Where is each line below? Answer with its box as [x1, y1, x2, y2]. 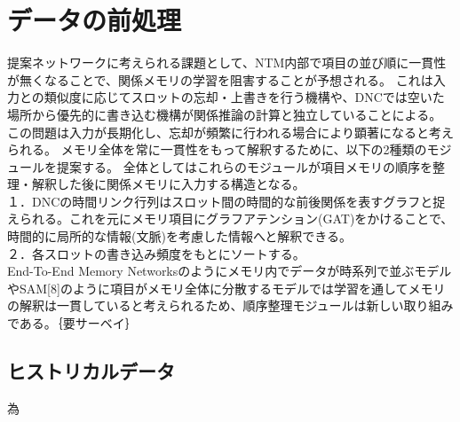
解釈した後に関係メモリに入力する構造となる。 [31, 175, 305, 193]
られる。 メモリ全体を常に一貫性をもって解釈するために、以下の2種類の [7, 140, 427, 159]
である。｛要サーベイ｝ [7, 314, 138, 332]
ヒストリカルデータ [7, 357, 175, 385]
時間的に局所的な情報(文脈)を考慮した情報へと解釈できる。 [7, 227, 352, 246]
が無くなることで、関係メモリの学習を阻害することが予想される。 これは [7, 70, 433, 89]
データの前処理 [7, 2, 182, 38]
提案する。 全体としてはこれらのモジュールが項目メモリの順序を [56, 157, 432, 176]
